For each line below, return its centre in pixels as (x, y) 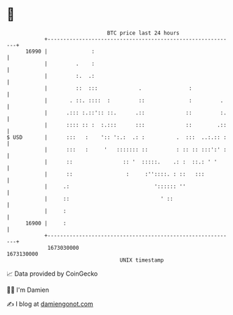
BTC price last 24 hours (143, 33)
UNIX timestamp (142, 260)
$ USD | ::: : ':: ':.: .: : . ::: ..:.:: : (117, 137)
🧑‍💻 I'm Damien (28, 290)
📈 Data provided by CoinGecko (52, 274)
